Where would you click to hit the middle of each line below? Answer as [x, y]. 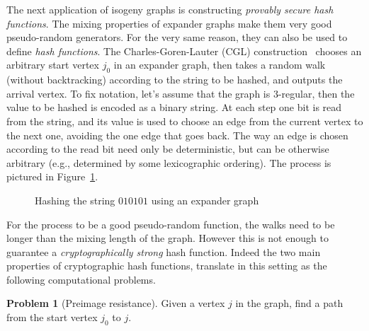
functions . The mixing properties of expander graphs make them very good [169, 23]
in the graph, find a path [289, 303]
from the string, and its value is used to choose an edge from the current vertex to [185, 121]
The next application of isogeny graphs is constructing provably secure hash [170, 9]
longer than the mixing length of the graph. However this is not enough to [168, 238]
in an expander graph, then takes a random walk [220, 65]
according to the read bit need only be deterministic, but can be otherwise [168, 149]
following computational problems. [81, 279]
